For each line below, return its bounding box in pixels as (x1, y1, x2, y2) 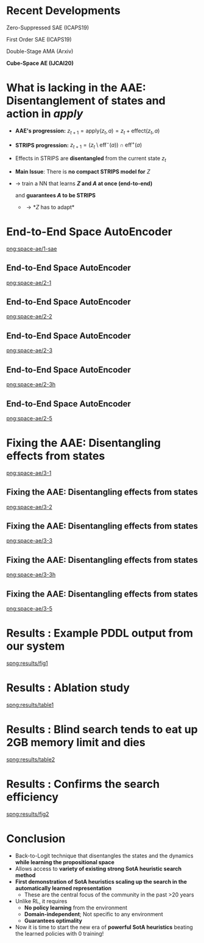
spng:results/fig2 (6, 810, 49, 818)
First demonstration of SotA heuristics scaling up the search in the (15, 878, 188, 885)
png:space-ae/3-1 (6, 469, 52, 477)
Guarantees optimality (24, 917, 82, 924)
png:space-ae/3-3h (6, 571, 56, 578)
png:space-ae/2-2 (6, 313, 53, 320)
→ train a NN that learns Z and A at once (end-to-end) (15, 180, 153, 187)
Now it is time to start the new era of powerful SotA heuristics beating (15, 923, 193, 931)
